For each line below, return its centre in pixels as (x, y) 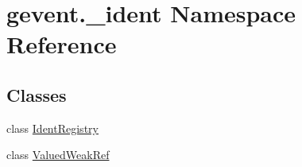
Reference (62, 44)
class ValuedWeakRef (58, 155)
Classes (37, 94)
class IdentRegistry (52, 128)
